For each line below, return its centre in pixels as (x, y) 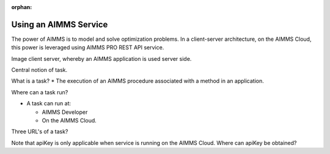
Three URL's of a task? (40, 131)
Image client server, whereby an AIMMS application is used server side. (101, 58)
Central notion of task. (39, 70)
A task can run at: (49, 103)
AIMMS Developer (65, 112)
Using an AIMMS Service (60, 24)
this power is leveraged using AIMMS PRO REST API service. (88, 47)
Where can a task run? (40, 92)
